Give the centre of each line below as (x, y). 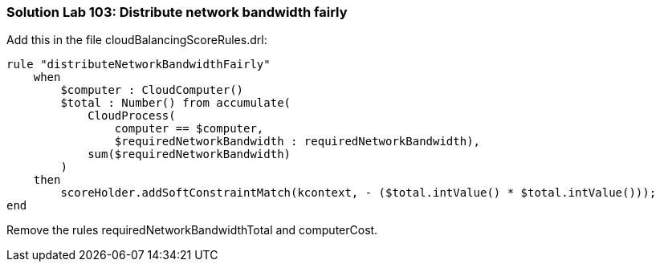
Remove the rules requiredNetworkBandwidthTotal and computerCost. (192, 230)
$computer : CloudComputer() (152, 90)
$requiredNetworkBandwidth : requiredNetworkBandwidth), (297, 142)
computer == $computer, (189, 129)
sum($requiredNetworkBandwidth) (189, 154)
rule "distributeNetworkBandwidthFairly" (139, 65)
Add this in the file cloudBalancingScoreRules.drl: (137, 40)
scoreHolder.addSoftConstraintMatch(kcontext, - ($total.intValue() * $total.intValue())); (359, 193)
